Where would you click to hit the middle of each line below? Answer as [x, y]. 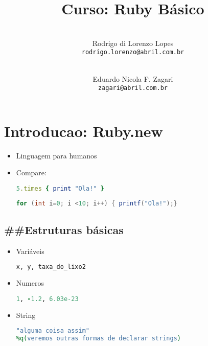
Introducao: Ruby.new [84, 131]
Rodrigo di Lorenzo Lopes [133, 43]
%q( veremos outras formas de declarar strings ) [98, 339]
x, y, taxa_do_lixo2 [51, 267]
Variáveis [30, 251]
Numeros [30, 283]
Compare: [31, 172]
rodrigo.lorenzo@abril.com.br [133, 52]
